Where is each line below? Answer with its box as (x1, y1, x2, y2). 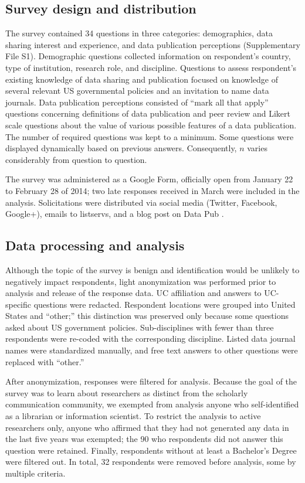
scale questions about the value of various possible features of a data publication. (5, 118, 297, 131)
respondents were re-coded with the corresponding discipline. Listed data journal (5, 332, 296, 345)
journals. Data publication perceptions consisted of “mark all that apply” (5, 96, 269, 108)
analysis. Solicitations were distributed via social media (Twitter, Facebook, (5, 196, 277, 208)
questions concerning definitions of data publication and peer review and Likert (5, 107, 290, 120)
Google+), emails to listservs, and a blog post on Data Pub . (5, 208, 224, 220)
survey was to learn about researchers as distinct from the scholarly (5, 386, 248, 399)
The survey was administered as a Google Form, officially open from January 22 (5, 173, 293, 185)
